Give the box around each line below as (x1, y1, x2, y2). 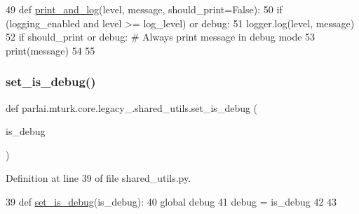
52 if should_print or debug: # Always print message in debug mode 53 (6, 29, 316, 44)
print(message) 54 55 (6, 43, 95, 57)
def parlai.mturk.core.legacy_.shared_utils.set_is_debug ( (6, 100, 258, 115)
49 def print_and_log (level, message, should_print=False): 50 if (6, 2, 283, 16)
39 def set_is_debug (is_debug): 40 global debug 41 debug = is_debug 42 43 (6, 194, 337, 208)
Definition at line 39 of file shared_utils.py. (6, 171, 191, 185)
